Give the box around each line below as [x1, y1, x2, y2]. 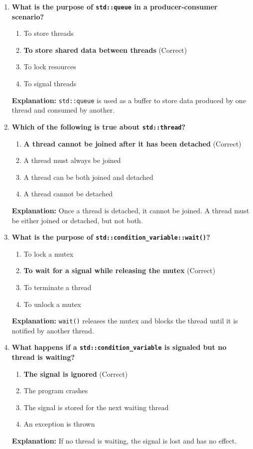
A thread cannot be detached [23, 188, 113, 199]
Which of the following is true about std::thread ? [11, 121, 186, 132]
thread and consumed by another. [11, 105, 115, 115]
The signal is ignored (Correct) [23, 368, 128, 379]
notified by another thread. [11, 325, 94, 335]
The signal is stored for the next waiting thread [23, 402, 169, 412]
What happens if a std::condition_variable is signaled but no [11, 342, 227, 352]
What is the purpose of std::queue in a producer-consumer [11, 1, 218, 11]
